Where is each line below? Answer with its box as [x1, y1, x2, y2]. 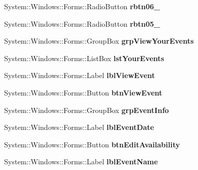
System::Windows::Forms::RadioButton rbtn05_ [4, 18, 161, 29]
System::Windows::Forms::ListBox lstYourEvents [4, 52, 164, 63]
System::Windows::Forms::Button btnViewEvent [4, 87, 163, 98]
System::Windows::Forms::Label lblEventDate [4, 122, 154, 133]
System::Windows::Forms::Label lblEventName [4, 156, 158, 167]
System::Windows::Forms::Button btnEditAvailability [4, 139, 180, 149]
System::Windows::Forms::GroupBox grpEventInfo [4, 104, 169, 115]
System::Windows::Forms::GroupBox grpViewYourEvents [4, 35, 194, 46]
